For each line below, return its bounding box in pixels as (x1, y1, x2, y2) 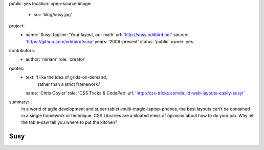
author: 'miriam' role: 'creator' (25, 56, 86, 62)
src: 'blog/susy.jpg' (33, 12, 72, 18)
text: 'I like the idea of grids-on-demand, (25, 75, 108, 80)
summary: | (9, 99, 32, 105)
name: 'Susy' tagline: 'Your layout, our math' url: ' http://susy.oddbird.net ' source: (25, 32, 189, 37)
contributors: (9, 47, 35, 53)
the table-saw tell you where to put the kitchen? (21, 119, 117, 125)
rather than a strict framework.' (38, 81, 100, 87)
